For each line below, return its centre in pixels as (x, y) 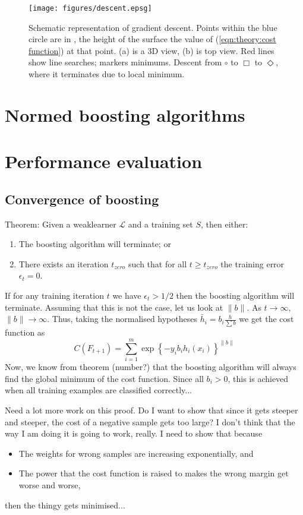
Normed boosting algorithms (125, 114)
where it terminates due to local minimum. (107, 74)
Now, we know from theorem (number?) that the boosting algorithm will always (151, 367)
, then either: (225, 224)
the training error (252, 263)
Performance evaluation (104, 161)
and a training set (160, 224)
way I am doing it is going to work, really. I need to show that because (134, 433)
